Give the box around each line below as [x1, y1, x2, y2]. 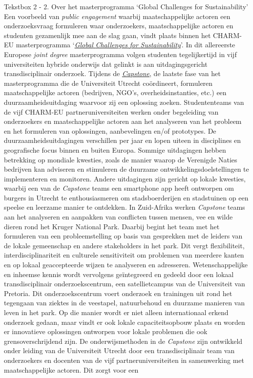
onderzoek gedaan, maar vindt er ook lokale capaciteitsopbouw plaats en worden [4, 317, 245, 327]
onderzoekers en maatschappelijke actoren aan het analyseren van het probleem [4, 116, 242, 126]
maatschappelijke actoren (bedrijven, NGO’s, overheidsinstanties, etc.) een [4, 87, 227, 98]
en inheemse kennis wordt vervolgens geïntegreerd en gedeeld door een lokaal [4, 269, 234, 279]
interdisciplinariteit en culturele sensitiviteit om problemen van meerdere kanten [4, 250, 244, 260]
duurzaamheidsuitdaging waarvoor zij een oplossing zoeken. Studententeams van [4, 97, 244, 107]
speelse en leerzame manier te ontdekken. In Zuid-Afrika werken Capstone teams [4, 202, 245, 212]
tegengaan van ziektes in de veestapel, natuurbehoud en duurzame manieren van [4, 298, 245, 308]
